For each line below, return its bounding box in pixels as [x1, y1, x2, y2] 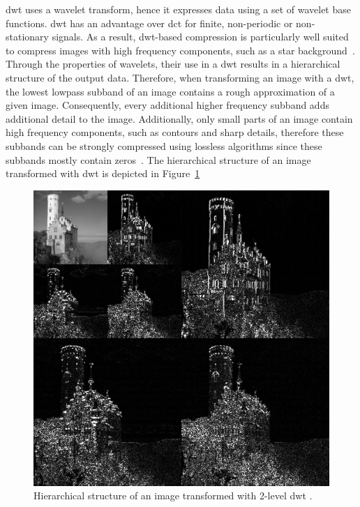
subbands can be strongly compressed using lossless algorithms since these [6, 138, 322, 153]
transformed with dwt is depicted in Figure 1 [6, 166, 200, 181]
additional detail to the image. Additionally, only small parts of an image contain [6, 111, 353, 126]
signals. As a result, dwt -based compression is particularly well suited [52, 29, 349, 44]
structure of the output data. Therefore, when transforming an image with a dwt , [6, 70, 354, 84]
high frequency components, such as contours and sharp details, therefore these [6, 125, 344, 139]
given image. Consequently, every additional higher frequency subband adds [6, 98, 329, 112]
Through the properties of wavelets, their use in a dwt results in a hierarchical [6, 56, 340, 71]
